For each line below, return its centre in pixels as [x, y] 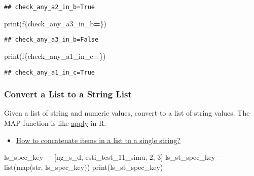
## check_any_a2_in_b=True [49, 7]
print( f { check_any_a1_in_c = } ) [55, 56]
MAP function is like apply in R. [55, 122]
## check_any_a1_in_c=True [49, 72]
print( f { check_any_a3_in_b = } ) [56, 23]
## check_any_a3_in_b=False [51, 40]
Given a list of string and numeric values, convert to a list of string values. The [127, 113]
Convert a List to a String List [68, 94]
